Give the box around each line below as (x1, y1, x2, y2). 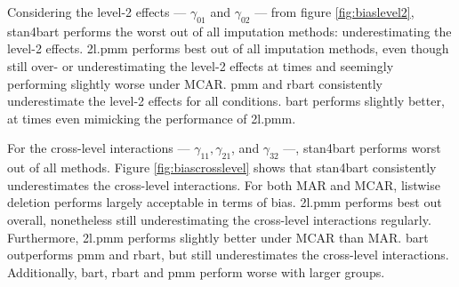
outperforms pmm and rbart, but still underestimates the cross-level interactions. (7, 245, 449, 264)
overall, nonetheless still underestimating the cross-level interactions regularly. (7, 210, 431, 228)
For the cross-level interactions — (7, 139, 190, 157)
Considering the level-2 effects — (7, 3, 187, 20)
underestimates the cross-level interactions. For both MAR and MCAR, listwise (7, 175, 440, 194)
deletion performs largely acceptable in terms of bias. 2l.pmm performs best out (7, 193, 442, 211)
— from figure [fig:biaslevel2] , (254, 3, 415, 20)
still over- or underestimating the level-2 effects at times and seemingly (7, 56, 394, 75)
